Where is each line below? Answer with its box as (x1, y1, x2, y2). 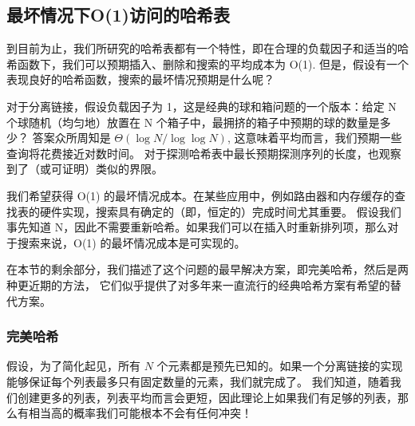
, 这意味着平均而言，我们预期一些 (227, 129, 402, 146)
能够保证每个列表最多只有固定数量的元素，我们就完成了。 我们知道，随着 (6, 373, 390, 389)
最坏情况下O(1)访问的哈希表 (6, 2, 230, 27)
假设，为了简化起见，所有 (6, 357, 140, 374)
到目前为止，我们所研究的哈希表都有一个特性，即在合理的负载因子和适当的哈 (6, 40, 409, 57)
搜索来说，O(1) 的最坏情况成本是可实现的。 (17, 234, 246, 250)
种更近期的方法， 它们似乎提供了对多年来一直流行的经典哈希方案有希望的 (6, 276, 390, 293)
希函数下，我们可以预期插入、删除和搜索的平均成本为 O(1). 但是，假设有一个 (6, 55, 409, 72)
